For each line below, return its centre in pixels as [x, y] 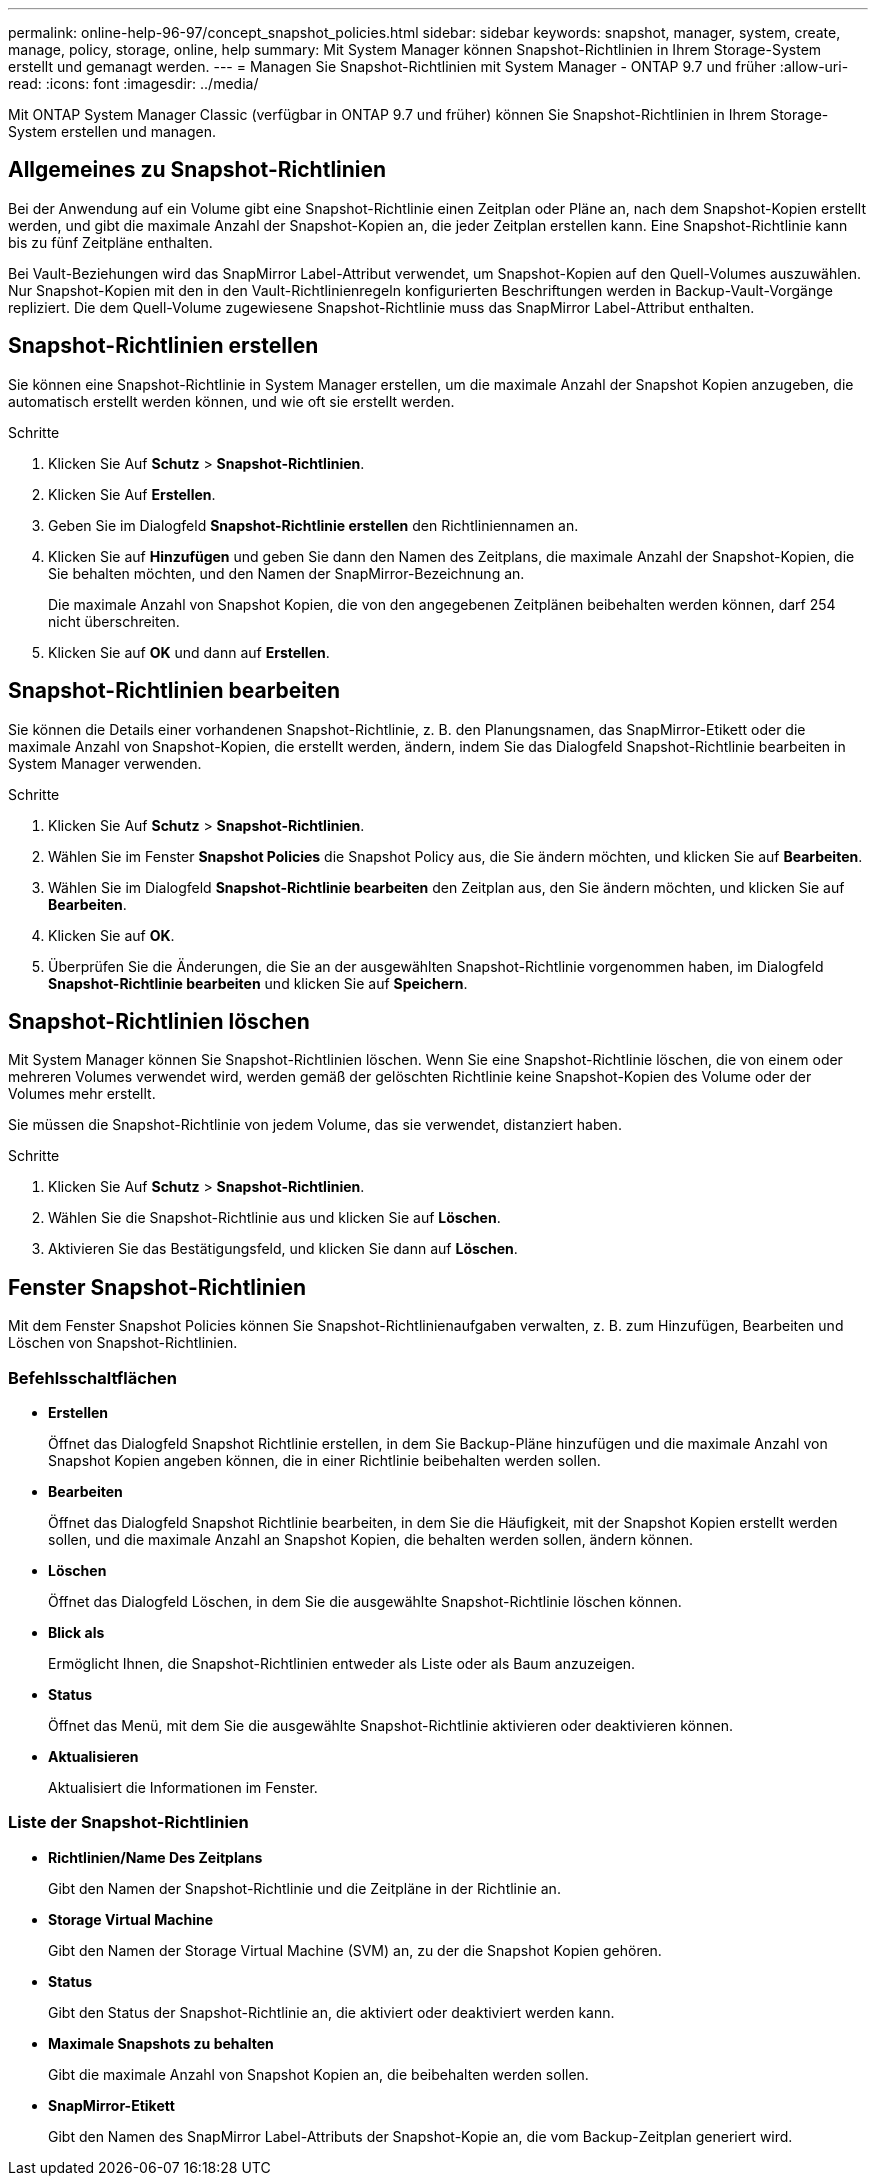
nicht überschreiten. [114, 621]
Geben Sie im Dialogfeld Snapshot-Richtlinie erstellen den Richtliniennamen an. [313, 525]
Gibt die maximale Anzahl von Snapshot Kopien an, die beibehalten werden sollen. [318, 2074]
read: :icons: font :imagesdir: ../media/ [133, 83]
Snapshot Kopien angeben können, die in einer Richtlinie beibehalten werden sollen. [324, 1460]
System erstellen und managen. [112, 131]
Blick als [76, 1632]
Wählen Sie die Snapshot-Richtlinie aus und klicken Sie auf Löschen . [274, 1218]
